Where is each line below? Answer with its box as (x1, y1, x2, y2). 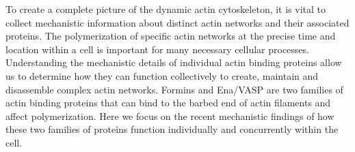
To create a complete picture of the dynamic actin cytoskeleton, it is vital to (5, 2, 326, 16)
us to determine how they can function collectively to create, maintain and (5, 68, 319, 82)
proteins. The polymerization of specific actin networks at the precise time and (5, 29, 336, 43)
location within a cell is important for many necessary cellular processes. (5, 42, 309, 56)
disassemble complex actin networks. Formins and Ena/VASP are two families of (5, 82, 343, 96)
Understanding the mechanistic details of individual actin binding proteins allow (5, 55, 342, 70)
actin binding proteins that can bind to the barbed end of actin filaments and (5, 95, 331, 110)
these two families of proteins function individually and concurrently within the (5, 122, 339, 136)
